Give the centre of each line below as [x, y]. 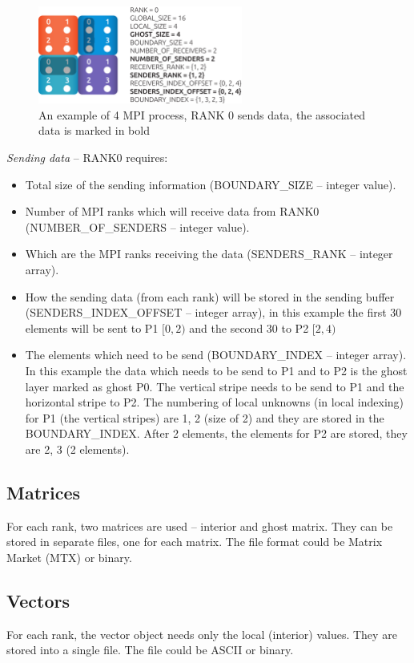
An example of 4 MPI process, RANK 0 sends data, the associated [202, 114]
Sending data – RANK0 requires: [87, 157]
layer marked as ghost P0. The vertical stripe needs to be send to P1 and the [215, 386]
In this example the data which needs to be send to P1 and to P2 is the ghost [216, 370]
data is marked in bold [94, 130]
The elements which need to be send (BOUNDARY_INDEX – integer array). [216, 355]
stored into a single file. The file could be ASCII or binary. [150, 650]
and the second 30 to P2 [249, 327]
